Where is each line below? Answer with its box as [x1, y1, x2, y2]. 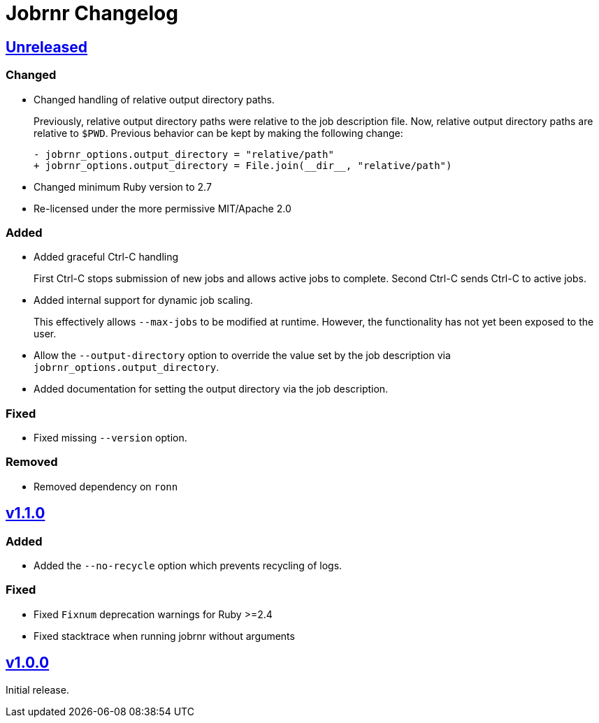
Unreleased [6, 38, 88, 56]
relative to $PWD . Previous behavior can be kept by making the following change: [34, 126, 403, 139]
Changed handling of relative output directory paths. [34, 93, 275, 105]
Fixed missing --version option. [34, 432, 187, 444]
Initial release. [6, 683, 69, 696]
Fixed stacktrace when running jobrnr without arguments [34, 629, 295, 642]
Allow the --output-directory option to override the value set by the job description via [34, 349, 451, 362]
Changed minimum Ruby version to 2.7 [34, 180, 212, 193]
